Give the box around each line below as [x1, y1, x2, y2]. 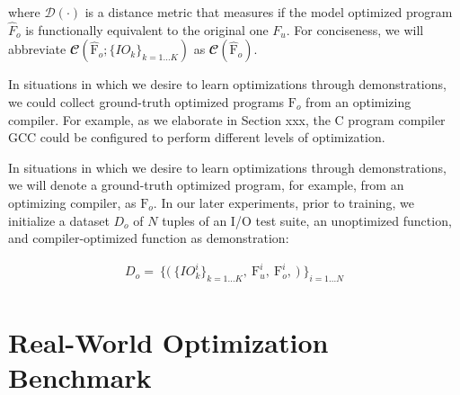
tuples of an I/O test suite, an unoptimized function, [162, 211, 452, 229]
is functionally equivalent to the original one [25, 20, 269, 39]
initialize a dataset [8, 211, 110, 229]
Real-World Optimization [8, 324, 329, 361]
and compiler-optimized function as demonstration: [8, 229, 289, 247]
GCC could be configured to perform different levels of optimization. [8, 128, 385, 147]
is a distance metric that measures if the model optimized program [84, 3, 453, 21]
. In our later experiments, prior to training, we [153, 193, 414, 211]
